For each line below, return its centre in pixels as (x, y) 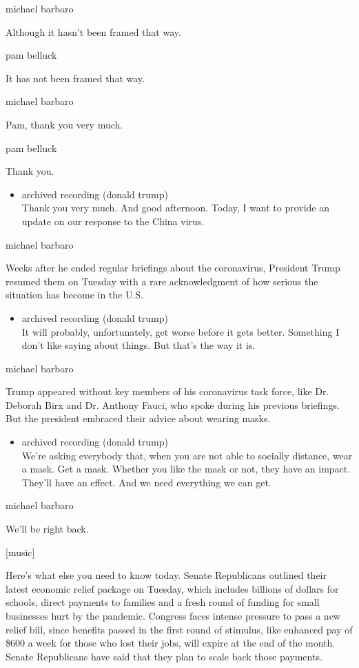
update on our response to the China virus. (113, 221)
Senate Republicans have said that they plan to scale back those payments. (164, 656)
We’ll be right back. (47, 529)
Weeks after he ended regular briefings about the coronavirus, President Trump (173, 268)
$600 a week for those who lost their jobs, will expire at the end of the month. (171, 643)
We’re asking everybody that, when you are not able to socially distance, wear (187, 455)
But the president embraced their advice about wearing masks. (138, 418)
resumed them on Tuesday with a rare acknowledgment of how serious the (162, 281)
